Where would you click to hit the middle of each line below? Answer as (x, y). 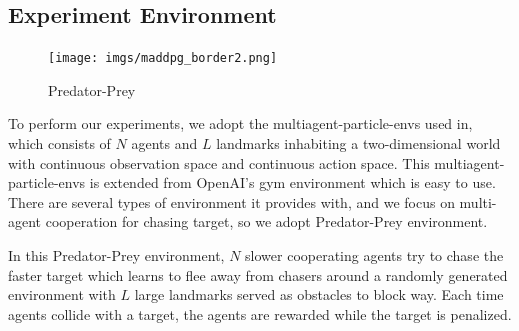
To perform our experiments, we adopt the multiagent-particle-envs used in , (240, 123)
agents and (164, 143)
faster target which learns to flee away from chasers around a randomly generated (258, 274)
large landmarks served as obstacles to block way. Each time (319, 294)
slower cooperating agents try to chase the (374, 255)
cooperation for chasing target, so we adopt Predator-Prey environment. (266, 221)
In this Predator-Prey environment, (116, 255)
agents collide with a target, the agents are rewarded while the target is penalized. (260, 313)
